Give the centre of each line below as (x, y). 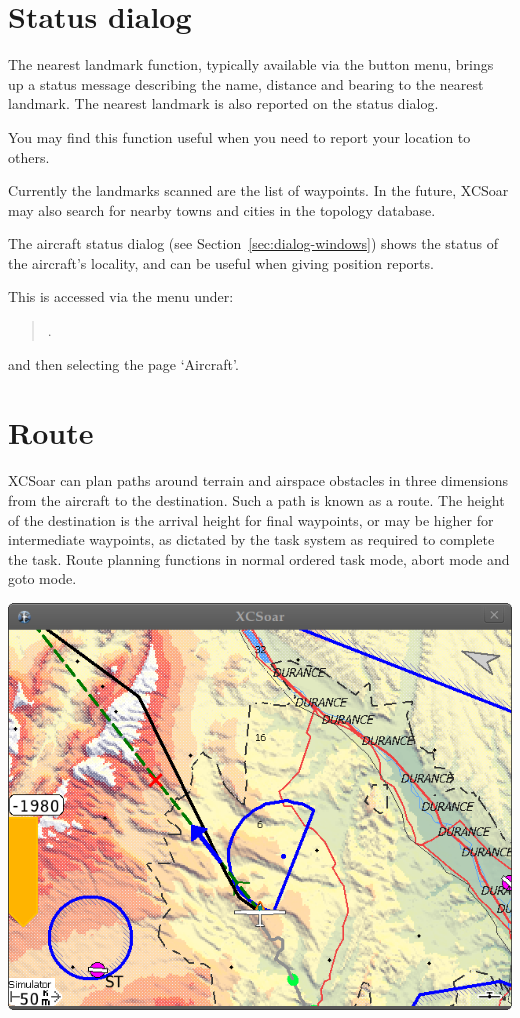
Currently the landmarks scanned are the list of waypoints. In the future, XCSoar (258, 190)
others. (29, 156)
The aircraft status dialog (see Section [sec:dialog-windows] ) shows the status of (253, 243)
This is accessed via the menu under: (121, 296)
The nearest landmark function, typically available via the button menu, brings (251, 64)
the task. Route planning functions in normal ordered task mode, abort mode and (259, 558)
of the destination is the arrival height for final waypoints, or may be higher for (251, 519)
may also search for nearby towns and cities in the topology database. (222, 209)
